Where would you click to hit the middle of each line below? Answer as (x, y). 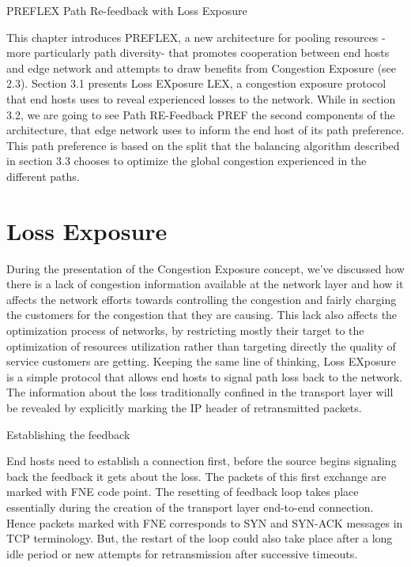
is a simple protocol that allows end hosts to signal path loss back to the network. (205, 376)
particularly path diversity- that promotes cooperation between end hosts (212, 53)
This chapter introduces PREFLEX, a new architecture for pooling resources (192, 37)
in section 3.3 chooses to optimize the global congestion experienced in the (187, 161)
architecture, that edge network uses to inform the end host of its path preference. (205, 130)
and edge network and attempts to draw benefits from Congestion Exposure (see (202, 68)
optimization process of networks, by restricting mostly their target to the (185, 330)
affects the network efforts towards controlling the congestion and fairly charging (202, 299)
